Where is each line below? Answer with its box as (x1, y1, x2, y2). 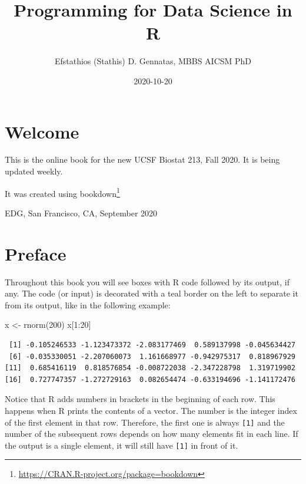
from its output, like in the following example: (5, 298, 171, 311)
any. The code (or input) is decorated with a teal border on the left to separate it (5, 287, 298, 299)
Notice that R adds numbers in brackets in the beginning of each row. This (5, 393, 275, 405)
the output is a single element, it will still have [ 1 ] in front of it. (5, 439, 238, 451)
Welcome (5, 119, 79, 143)
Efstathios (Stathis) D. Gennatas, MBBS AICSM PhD (54, 55, 252, 67)
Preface (5, 241, 66, 265)
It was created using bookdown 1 (5, 185, 120, 199)
